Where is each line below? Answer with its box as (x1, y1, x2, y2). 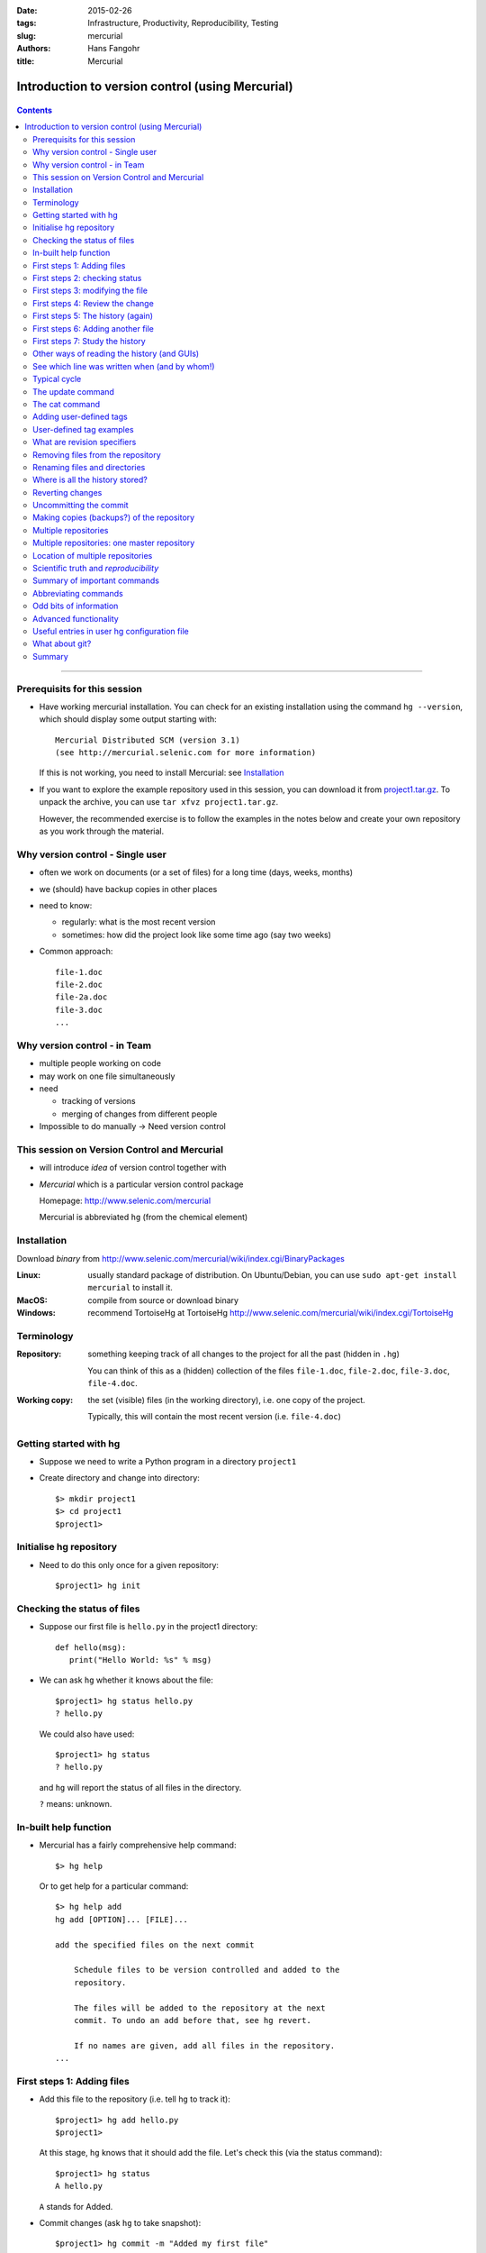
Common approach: (39, 946, 113, 957)
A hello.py (55, 2181, 103, 2192)
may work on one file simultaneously (39, 1071, 175, 1081)
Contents (16, 105, 53, 115)
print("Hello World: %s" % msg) (68, 1655, 212, 1665)
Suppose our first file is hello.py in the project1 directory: (39, 1621, 258, 1632)
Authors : (16, 43, 51, 54)
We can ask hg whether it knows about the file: (39, 1674, 213, 1685)
